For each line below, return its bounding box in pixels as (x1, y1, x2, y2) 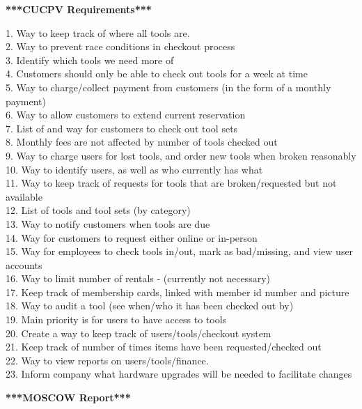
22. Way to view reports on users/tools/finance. (6, 353, 209, 367)
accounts (6, 257, 42, 272)
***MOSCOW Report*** (6, 390, 131, 405)
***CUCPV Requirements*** (6, 2, 152, 16)
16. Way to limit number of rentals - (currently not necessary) (6, 271, 270, 286)
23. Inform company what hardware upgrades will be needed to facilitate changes (6, 366, 352, 381)
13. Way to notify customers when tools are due (6, 216, 210, 231)
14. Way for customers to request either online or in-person (6, 230, 258, 245)
